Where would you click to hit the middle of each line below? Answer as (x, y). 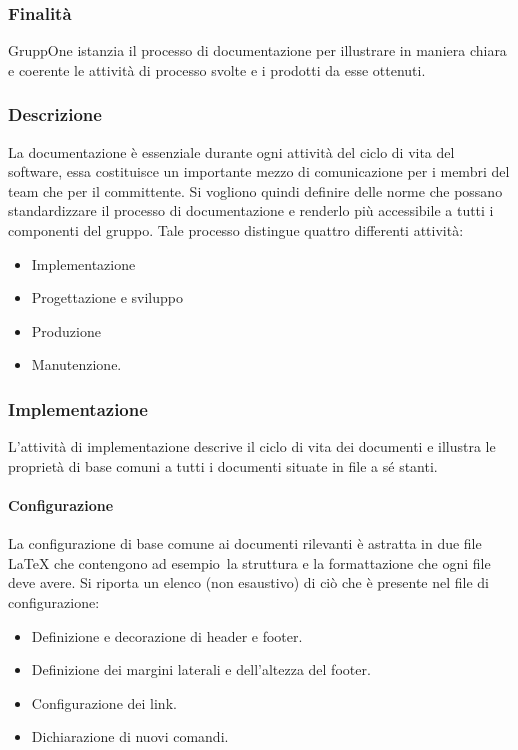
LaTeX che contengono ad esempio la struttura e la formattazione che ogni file (249, 562)
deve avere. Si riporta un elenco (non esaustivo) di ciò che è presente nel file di (249, 582)
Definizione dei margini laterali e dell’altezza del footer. (201, 669)
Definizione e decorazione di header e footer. (167, 635)
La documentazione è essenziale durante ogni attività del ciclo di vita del (231, 151)
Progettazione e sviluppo (107, 297)
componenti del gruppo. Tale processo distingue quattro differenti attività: (236, 230)
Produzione (66, 330)
